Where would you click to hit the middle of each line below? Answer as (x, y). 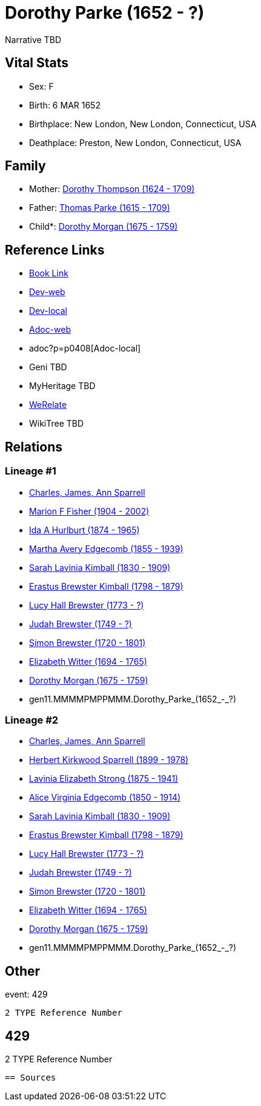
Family (25, 166)
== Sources (31, 1077)
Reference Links (55, 250)
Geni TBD (48, 367)
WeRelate (48, 405)
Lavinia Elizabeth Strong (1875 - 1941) (104, 779)
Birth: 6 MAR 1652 (65, 105)
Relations (34, 447)
